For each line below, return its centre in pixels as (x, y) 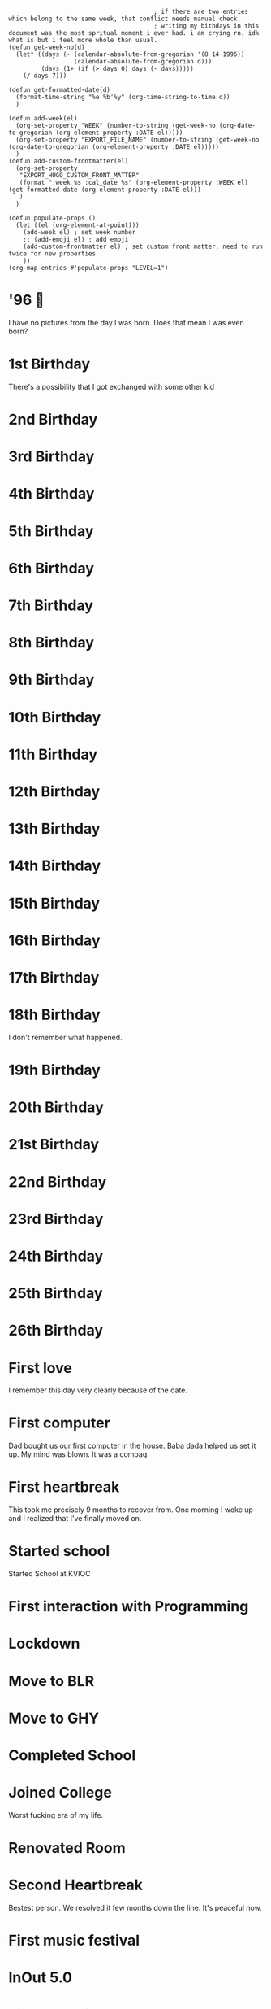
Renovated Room (67, 1848)
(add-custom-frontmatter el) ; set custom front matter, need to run (143, 246)
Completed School (72, 1755)
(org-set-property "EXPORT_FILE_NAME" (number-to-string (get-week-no (138, 140)
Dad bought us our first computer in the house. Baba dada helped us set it (132, 1446)
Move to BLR (52, 1681)
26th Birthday (56, 1331)
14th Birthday (55, 866)
